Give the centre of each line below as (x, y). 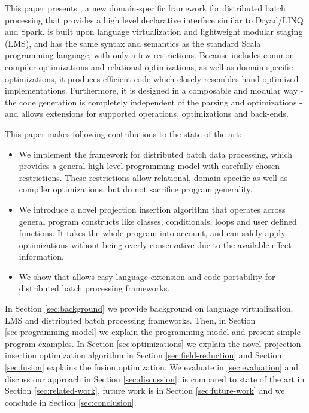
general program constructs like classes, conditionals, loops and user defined (158, 221)
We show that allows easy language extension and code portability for (147, 276)
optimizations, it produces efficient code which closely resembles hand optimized (152, 78)
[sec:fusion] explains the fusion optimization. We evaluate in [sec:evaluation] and (152, 367)
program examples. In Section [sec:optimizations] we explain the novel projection (153, 343)
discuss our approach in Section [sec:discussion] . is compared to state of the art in (155, 379)
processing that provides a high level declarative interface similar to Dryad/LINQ (154, 19)
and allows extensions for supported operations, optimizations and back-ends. (147, 114)
